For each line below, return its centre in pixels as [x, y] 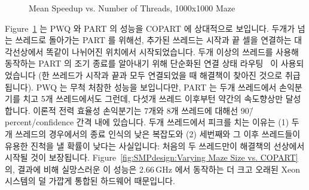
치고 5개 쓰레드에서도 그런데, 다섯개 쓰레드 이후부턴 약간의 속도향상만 [153, 99]
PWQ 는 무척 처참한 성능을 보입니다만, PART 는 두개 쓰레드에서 [156, 87]
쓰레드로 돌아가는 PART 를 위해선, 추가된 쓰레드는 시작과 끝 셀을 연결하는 [153, 40]
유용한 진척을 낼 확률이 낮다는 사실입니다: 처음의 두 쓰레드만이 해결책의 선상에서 [155, 145]
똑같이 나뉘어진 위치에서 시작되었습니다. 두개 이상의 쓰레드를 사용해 [172, 51]
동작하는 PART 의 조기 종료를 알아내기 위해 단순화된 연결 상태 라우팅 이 [142, 63]
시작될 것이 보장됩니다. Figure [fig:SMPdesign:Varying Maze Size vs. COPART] [152, 157]
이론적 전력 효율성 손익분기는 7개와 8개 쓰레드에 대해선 [136, 110]
